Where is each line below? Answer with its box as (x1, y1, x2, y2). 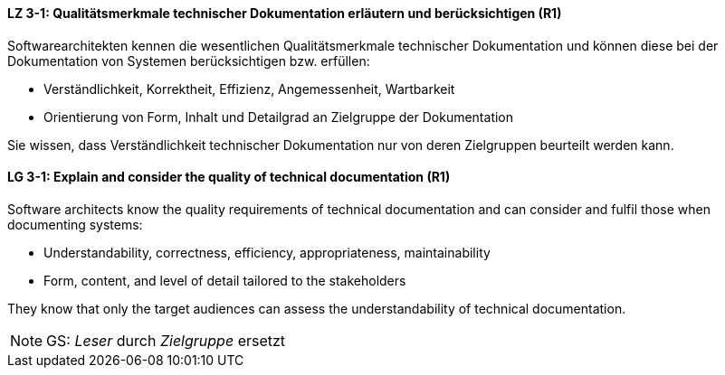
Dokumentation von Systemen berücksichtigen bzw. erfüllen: (7, 52, 370, 69)
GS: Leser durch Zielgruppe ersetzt (46, 331, 286, 350)
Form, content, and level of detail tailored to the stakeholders (43, 272, 406, 288)
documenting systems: (7, 216, 143, 232)
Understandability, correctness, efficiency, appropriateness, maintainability (43, 244, 491, 260)
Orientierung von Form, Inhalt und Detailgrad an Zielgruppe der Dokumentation (43, 108, 514, 125)
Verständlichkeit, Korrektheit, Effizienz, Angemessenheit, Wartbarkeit (43, 80, 455, 97)
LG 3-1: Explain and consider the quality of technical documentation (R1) (7, 169, 451, 185)
